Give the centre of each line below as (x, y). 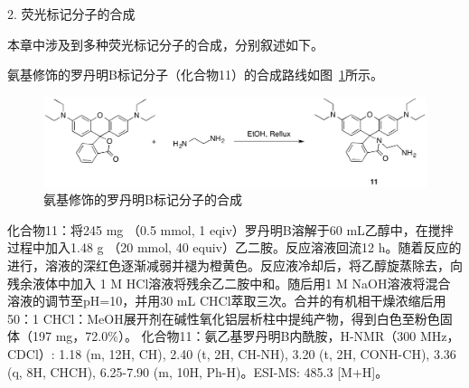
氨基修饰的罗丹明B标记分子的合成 (143, 199)
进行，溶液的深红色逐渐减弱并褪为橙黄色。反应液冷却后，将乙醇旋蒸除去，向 (235, 265)
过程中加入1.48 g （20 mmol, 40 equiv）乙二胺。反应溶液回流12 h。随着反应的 (234, 247)
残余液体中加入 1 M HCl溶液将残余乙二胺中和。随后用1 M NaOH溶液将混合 (229, 283)
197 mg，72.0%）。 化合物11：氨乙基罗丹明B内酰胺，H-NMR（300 (224, 336)
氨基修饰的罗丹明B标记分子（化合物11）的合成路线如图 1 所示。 (195, 75)
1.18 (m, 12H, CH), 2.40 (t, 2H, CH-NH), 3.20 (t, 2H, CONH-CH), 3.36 (258, 353)
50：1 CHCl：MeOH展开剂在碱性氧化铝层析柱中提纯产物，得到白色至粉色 (224, 318)
